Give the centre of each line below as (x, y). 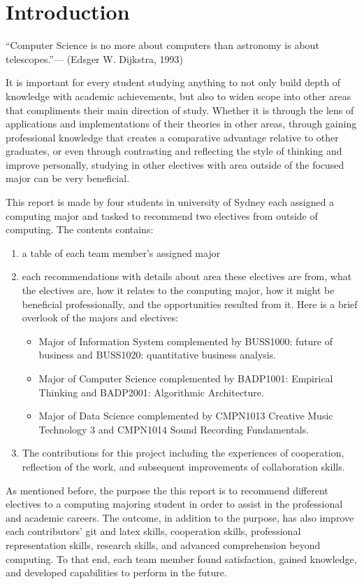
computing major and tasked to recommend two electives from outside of (162, 215)
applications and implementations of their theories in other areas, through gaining (181, 124)
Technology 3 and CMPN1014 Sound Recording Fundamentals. (174, 429)
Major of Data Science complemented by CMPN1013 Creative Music (186, 416)
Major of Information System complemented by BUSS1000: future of (186, 341)
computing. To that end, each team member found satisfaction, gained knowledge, (181, 558)
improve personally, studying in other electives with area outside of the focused (175, 164)
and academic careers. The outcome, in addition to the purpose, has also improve (180, 517)
